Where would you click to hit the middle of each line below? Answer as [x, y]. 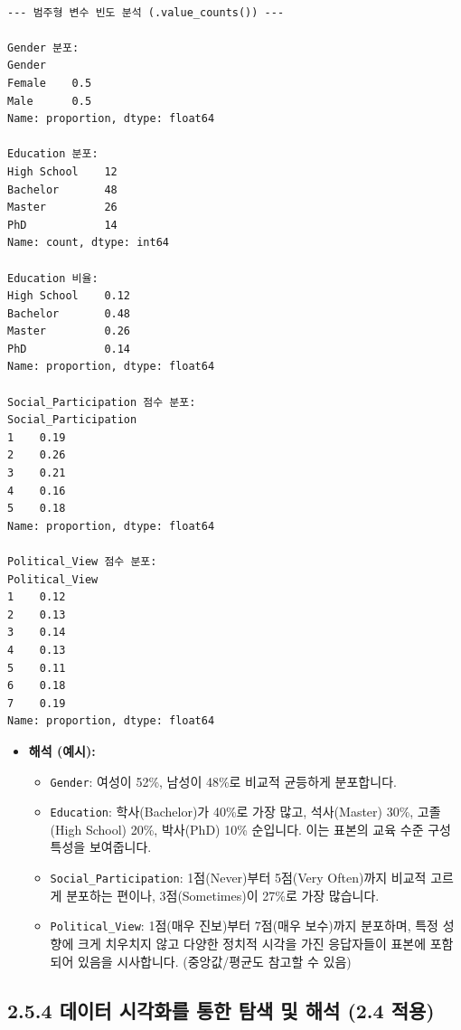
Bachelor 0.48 [69, 313]
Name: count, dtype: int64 [88, 243]
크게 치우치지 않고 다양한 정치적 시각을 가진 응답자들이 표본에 [252, 943]
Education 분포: [53, 154]
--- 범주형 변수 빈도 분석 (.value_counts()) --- [146, 12]
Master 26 [62, 208]
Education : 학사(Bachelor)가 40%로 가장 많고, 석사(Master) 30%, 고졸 [245, 812]
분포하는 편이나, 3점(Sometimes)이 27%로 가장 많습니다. [223, 895]
